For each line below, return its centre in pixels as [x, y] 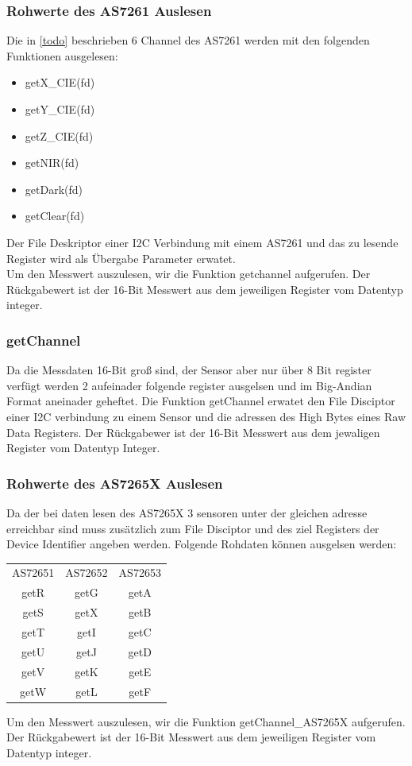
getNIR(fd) [52, 162]
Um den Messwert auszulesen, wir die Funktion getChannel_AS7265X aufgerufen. [206, 721]
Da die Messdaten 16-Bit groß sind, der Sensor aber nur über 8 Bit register [189, 370]
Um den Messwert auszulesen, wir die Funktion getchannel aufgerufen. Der [189, 274]
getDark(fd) [54, 189]
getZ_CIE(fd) [59, 135]
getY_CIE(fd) [60, 109]
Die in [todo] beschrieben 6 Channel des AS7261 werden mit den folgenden [188, 40]
